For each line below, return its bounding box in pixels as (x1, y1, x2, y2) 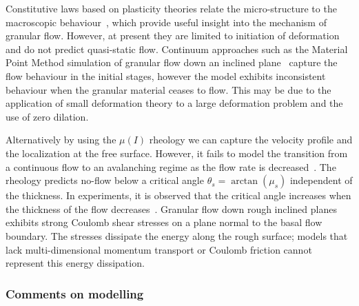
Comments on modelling (6, 285, 144, 302)
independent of (289, 173, 353, 187)
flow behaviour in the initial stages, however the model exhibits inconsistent (6, 68, 326, 83)
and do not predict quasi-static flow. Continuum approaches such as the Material (6, 41, 348, 56)
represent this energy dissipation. (6, 256, 145, 270)
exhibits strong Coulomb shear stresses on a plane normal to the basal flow (6, 215, 322, 229)
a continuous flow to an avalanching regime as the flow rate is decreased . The (6, 159, 336, 174)
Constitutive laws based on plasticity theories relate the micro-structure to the (6, 1, 337, 15)
